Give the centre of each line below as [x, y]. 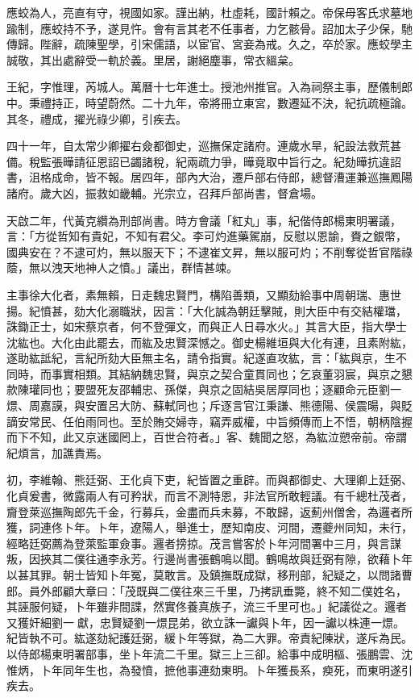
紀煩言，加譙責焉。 [57, 452]
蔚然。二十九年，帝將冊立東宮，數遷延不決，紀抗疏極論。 [260, 102]
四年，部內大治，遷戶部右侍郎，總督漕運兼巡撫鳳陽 [277, 177]
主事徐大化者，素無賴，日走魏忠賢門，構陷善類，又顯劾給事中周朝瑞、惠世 [204, 294]
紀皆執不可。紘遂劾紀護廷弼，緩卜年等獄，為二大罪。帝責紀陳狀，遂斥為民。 [209, 638]
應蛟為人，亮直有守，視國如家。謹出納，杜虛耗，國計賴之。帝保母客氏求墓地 [209, 12]
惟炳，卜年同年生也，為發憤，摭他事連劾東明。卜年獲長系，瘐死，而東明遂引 [209, 669]
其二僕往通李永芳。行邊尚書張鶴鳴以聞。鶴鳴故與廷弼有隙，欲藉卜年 [232, 559]
